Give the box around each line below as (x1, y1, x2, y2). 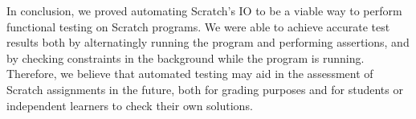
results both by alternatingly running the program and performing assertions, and (6, 34, 410, 51)
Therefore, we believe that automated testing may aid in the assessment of (6, 65, 373, 82)
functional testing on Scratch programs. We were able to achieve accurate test (6, 18, 390, 35)
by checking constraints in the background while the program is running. (6, 49, 365, 66)
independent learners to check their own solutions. (6, 96, 253, 113)
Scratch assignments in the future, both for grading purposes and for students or (6, 80, 403, 97)
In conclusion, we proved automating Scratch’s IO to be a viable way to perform (6, 2, 402, 18)
